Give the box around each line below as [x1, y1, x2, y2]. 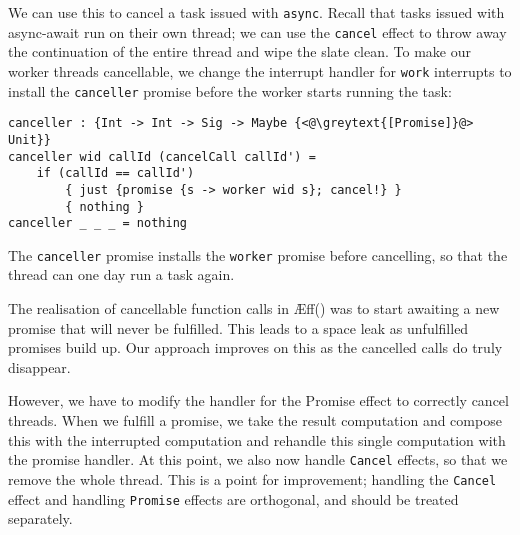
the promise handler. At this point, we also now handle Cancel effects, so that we [8, 449, 508, 470]
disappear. [8, 356, 71, 377]
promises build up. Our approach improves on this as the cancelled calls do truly [8, 337, 503, 358]
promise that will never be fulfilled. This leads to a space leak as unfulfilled [8, 317, 469, 338]
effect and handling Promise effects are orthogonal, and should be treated [8, 488, 459, 509]
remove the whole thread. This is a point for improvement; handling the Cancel [8, 468, 497, 489]
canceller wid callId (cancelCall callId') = [8, 149, 316, 164]
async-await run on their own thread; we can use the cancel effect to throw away [8, 21, 507, 42]
